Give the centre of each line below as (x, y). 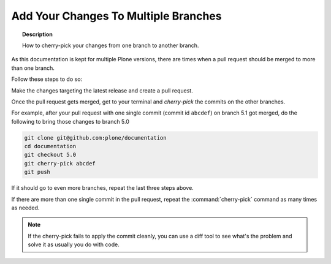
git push (37, 172)
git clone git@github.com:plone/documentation (95, 138)
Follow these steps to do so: (47, 79)
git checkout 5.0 (50, 155)
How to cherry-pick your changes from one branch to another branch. (111, 45)
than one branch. (33, 68)
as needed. (25, 208)
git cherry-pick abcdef (60, 163)
